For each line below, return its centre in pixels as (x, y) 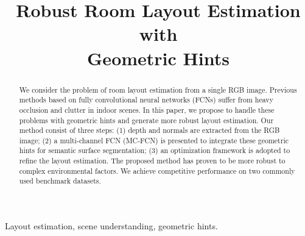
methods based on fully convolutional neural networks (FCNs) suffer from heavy (146, 100)
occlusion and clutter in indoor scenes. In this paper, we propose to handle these (147, 109)
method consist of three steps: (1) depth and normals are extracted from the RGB (149, 130)
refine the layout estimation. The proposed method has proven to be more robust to (152, 161)
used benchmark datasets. (60, 181)
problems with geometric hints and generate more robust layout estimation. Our (146, 120)
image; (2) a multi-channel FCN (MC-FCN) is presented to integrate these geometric (154, 140)
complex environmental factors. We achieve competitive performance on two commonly (157, 170)
